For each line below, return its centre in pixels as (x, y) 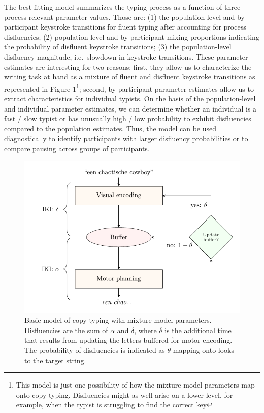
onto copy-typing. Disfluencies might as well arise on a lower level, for (124, 394)
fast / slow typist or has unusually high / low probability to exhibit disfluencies (128, 118)
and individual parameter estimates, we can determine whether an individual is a (130, 108)
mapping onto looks (204, 350)
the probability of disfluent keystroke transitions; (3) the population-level (118, 47)
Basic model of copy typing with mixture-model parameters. (118, 320)
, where (145, 330)
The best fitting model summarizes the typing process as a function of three (122, 7)
